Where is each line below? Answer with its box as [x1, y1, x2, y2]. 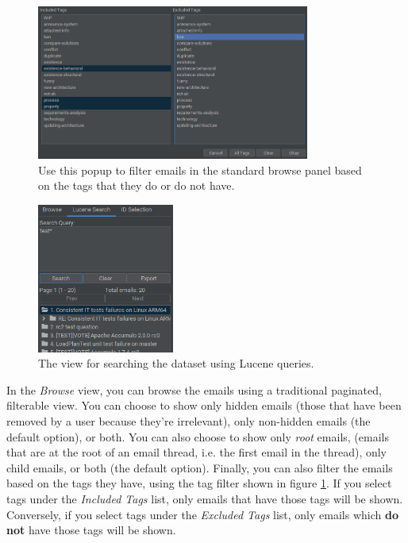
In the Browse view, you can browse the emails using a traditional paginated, [6, 381, 382, 398]
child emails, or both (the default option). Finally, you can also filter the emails [6, 459, 393, 476]
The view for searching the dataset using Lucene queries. [38, 355, 314, 372]
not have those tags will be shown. [6, 522, 176, 538]
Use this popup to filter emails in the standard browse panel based [38, 161, 362, 178]
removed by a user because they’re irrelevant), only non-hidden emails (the [6, 412, 371, 429]
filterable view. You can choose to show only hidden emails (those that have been [6, 397, 402, 414]
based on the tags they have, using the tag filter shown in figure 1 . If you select [6, 475, 392, 491]
